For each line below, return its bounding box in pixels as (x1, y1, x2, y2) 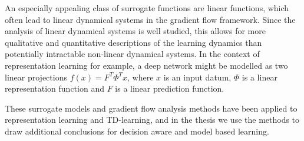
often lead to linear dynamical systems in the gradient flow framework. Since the (5, 13, 296, 25)
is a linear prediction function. (115, 82, 224, 95)
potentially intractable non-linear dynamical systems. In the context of (5, 48, 260, 60)
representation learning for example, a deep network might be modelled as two (5, 59, 288, 71)
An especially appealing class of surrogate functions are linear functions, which (5, 2, 289, 14)
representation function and (5, 82, 104, 95)
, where (127, 70, 154, 83)
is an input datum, (163, 70, 232, 83)
